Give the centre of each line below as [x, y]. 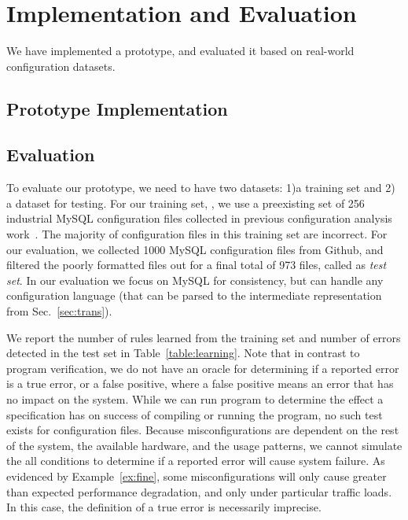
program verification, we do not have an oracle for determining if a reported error [203, 368]
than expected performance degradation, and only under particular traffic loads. [199, 491]
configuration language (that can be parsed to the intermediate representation [194, 295]
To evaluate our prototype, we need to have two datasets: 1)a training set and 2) [201, 188]
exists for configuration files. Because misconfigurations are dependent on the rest [203, 430]
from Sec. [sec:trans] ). [59, 311]
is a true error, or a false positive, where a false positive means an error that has [200, 384]
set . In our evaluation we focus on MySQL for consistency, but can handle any [195, 280]
